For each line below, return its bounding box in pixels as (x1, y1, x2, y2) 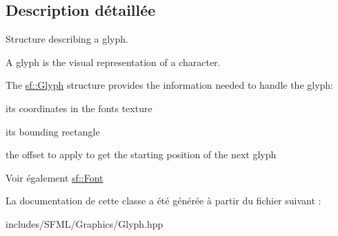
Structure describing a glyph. (6, 32, 128, 46)
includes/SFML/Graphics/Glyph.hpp (6, 216, 163, 230)
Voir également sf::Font (6, 170, 103, 184)
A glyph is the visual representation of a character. (6, 54, 221, 69)
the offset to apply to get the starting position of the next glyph (6, 147, 277, 162)
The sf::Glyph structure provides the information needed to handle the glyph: (6, 78, 334, 92)
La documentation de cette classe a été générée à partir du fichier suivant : (6, 193, 321, 208)
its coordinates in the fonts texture (6, 100, 152, 115)
